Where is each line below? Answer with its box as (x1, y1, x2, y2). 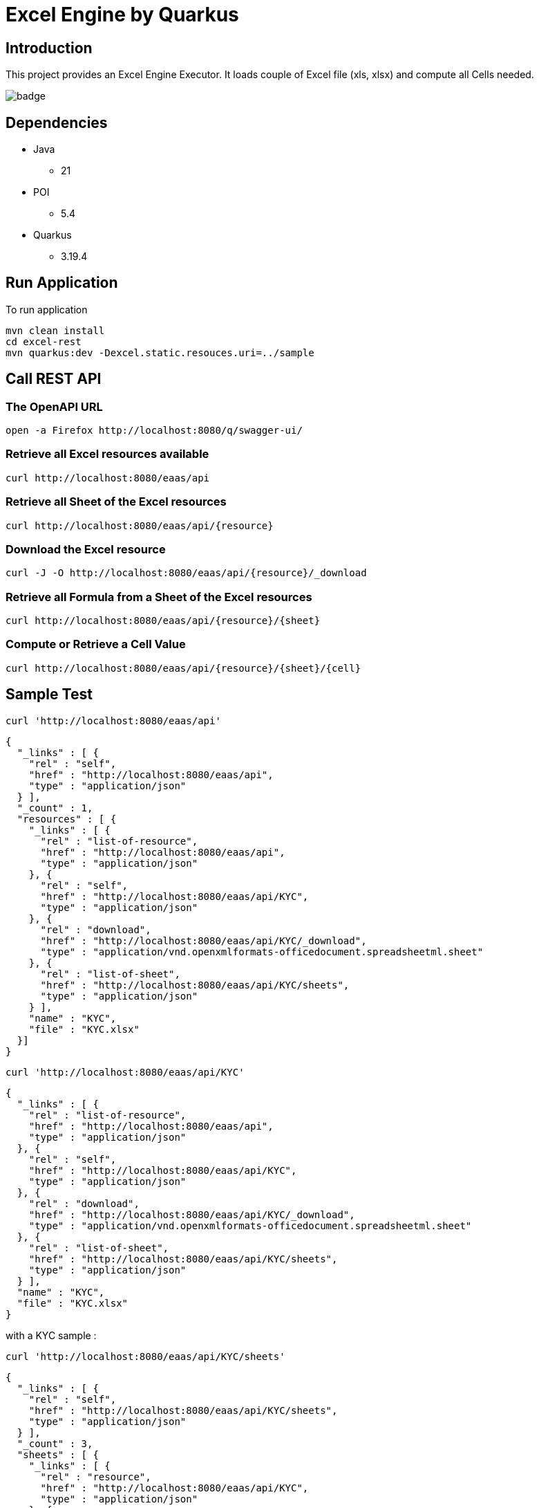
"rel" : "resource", (40, 1471, 151, 1482)
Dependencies (6, 113, 108, 131)
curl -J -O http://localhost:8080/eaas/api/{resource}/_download (6, 567, 367, 579)
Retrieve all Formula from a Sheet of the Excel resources (6, 589, 312, 604)
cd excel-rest (6, 335, 82, 347)
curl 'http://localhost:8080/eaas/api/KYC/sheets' (6, 1350, 285, 1362)
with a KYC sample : (6, 1329, 97, 1341)
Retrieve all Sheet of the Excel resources (6, 495, 227, 509)
